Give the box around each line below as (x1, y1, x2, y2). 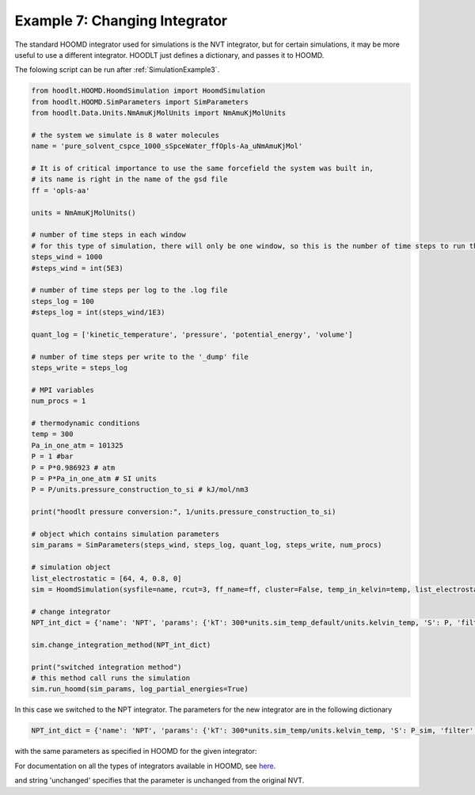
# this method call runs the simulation (31, 674, 190, 683)
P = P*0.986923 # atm (31, 463, 116, 472)
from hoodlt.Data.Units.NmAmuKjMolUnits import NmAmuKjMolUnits (31, 108, 287, 118)
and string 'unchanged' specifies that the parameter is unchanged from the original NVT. (14, 776, 305, 785)
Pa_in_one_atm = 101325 (31, 440, 124, 450)
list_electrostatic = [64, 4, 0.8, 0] (31, 574, 182, 583)
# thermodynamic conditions (31, 419, 140, 428)
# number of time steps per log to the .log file (31, 286, 228, 295)
